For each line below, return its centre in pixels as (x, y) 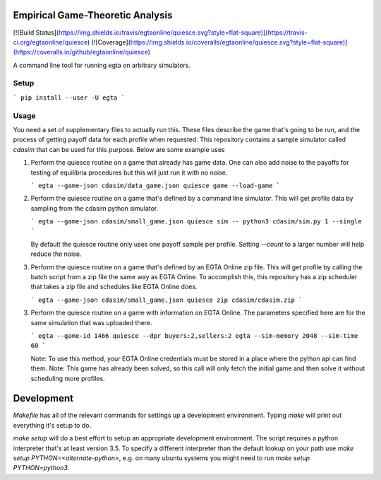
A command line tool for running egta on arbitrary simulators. (102, 65)
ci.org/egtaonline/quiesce (50, 42)
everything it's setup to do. (52, 425)
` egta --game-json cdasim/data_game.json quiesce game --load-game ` (155, 185)
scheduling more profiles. (68, 378)
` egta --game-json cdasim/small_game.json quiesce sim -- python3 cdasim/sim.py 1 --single (196, 222)
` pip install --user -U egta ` (69, 98)
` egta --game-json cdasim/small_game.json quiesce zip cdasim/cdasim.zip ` (167, 300)
